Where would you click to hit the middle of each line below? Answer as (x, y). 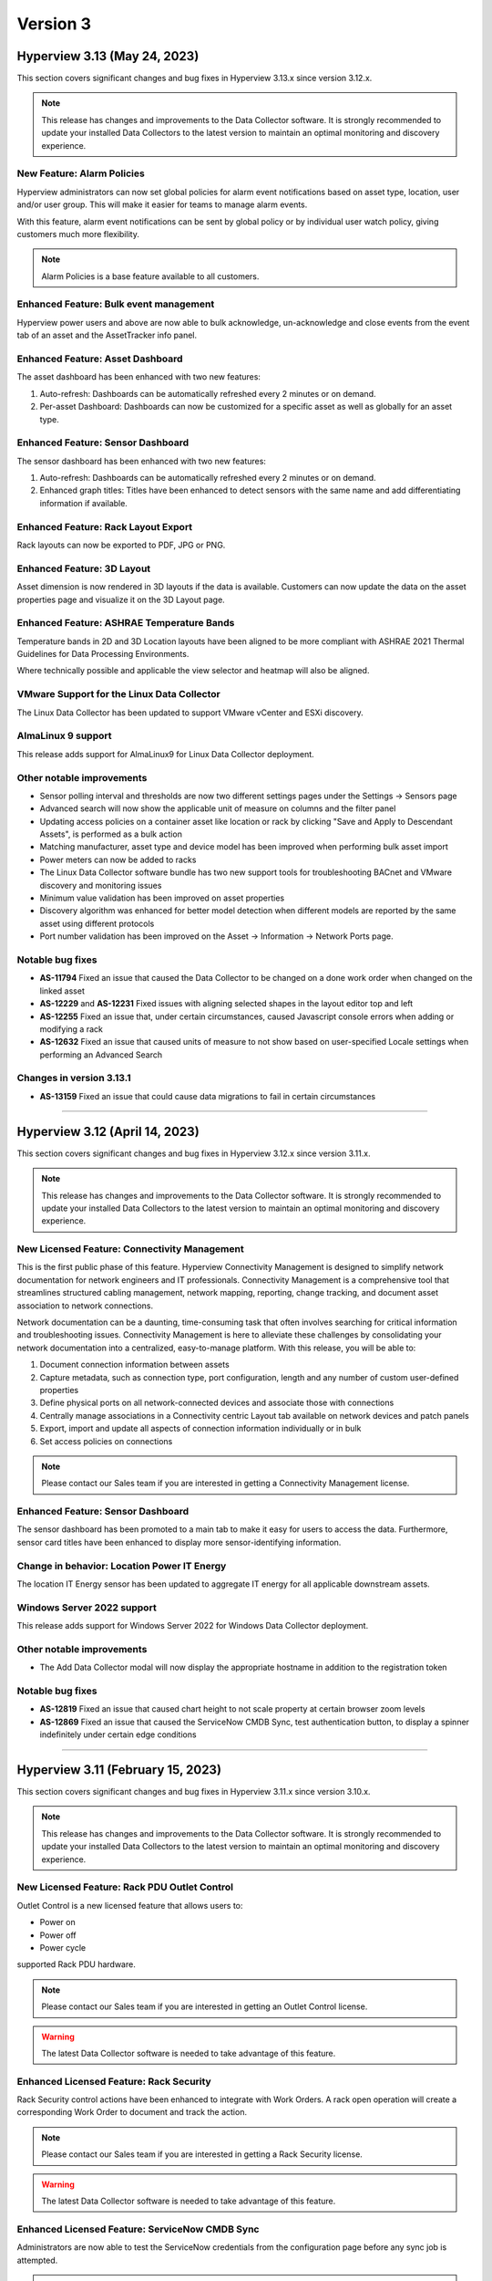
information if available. (83, 503)
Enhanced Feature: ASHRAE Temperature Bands (126, 623)
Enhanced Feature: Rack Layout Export (105, 526)
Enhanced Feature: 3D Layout (84, 568)
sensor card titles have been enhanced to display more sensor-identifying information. (179, 1542)
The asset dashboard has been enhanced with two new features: (139, 377)
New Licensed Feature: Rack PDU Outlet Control (125, 1887)
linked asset (62, 991)
